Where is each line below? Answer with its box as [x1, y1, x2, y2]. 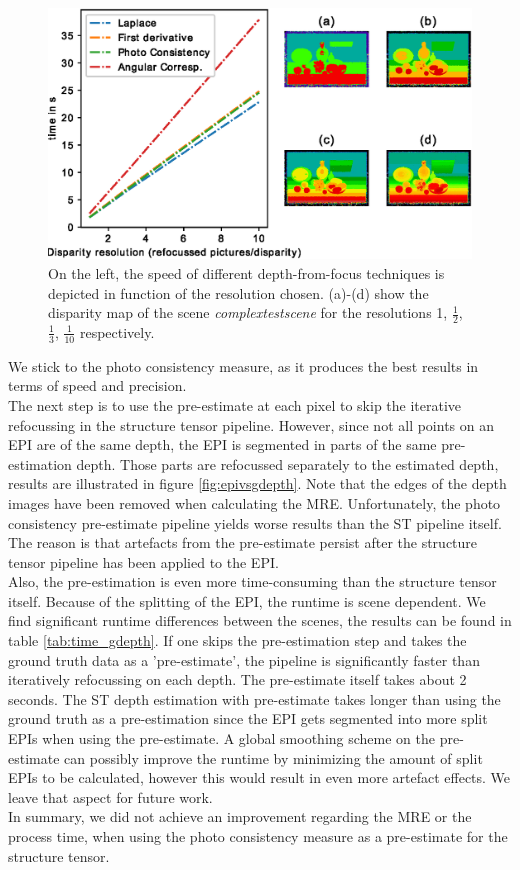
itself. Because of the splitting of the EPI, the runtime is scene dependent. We [8, 590, 486, 611]
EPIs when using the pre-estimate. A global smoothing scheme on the [8, 728, 435, 749]
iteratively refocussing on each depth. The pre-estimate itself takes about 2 [8, 669, 467, 690]
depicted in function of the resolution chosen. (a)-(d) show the [48, 282, 429, 303]
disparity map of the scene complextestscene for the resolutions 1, [48, 302, 448, 323]
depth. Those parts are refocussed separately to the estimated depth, [76, 453, 499, 474]
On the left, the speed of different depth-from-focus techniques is [48, 262, 445, 283]
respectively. [79, 321, 155, 342]
